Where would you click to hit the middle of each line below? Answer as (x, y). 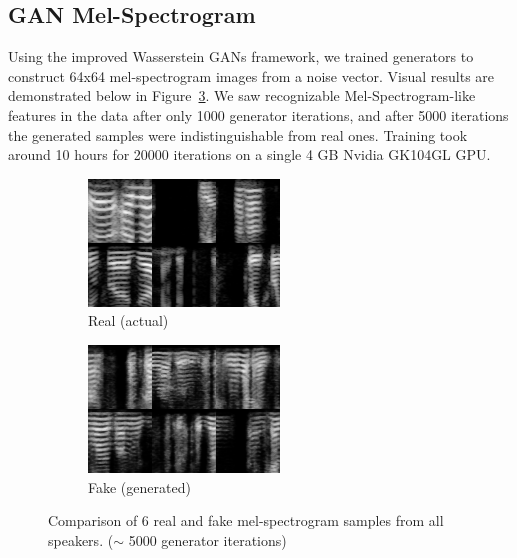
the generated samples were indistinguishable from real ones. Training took (238, 134)
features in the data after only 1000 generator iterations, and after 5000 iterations (258, 114)
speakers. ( (81, 539)
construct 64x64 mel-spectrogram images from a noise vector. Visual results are (251, 75)
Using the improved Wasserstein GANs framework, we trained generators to (241, 56)
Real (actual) (128, 320)
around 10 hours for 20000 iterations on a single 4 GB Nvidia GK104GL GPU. (249, 154)
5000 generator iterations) (207, 539)
